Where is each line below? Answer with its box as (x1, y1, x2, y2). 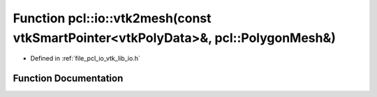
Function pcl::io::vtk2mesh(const (13, 10, 212, 26)
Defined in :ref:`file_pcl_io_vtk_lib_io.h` (30, 54, 141, 63)
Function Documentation (13, 73, 124, 84)
